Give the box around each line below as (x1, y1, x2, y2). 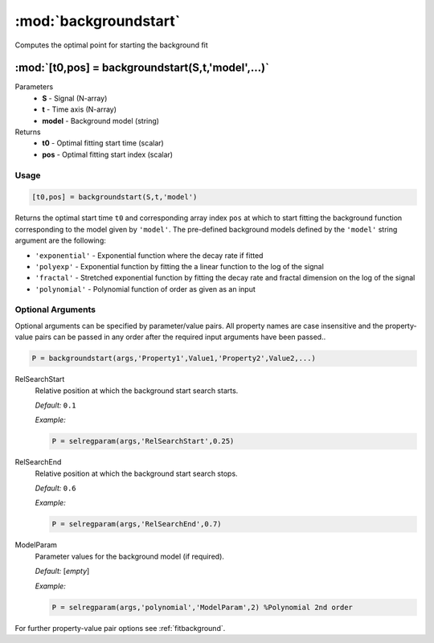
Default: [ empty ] (35, 567, 90, 576)
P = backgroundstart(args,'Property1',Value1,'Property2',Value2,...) (31, 354, 317, 363)
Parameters (14, 82, 54, 92)
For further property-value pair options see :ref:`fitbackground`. (14, 623, 226, 633)
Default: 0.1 (35, 400, 76, 410)
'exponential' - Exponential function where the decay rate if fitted (35, 250, 264, 260)
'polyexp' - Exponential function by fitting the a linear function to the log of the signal (35, 261, 325, 271)
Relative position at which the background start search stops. (35, 469, 238, 478)
